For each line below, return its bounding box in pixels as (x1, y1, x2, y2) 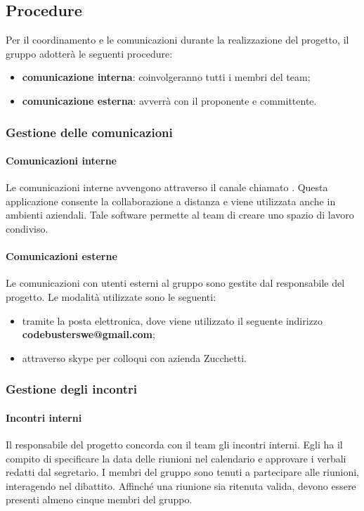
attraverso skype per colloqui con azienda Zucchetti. (22, 350, 247, 365)
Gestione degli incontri (6, 380, 137, 398)
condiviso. (6, 221, 48, 235)
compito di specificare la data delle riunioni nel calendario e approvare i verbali (6, 451, 346, 465)
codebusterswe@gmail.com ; (22, 327, 155, 342)
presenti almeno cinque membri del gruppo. (6, 492, 193, 507)
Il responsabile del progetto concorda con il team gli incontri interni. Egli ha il (6, 437, 343, 451)
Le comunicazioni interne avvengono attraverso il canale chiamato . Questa (6, 180, 328, 195)
